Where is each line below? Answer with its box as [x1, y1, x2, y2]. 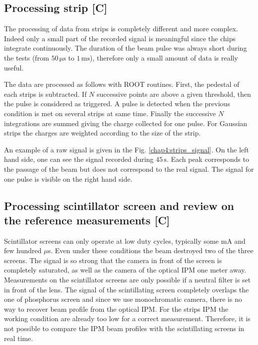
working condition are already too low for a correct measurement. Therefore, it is [4, 313, 251, 324]
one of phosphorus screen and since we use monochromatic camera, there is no [4, 294, 242, 304]
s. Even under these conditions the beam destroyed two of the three [48, 245, 254, 256]
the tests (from [4, 52, 49, 63]
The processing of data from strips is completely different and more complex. [4, 23, 238, 34]
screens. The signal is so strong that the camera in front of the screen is [4, 255, 222, 265]
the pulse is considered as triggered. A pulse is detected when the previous [4, 98, 230, 109]
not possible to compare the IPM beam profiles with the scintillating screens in [4, 323, 245, 334]
